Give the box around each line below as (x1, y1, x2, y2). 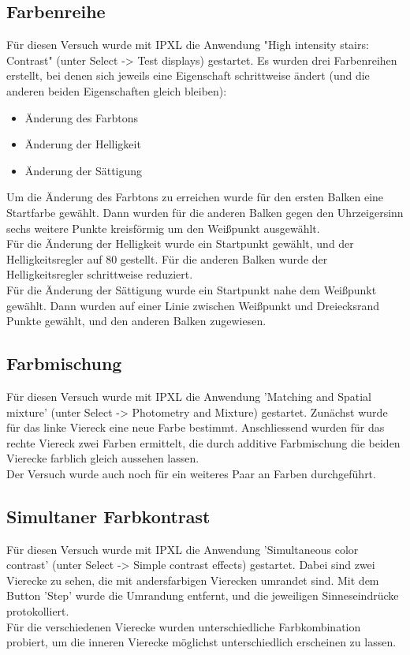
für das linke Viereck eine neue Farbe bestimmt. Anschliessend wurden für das (6, 419, 385, 436)
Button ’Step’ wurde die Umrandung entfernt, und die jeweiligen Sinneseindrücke (6, 587, 399, 604)
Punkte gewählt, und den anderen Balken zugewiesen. (6, 313, 266, 329)
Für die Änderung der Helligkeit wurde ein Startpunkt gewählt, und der (6, 235, 354, 252)
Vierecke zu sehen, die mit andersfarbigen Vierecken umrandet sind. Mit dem (6, 571, 379, 588)
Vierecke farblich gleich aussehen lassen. (6, 450, 199, 466)
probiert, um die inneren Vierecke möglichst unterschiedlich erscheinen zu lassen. (6, 634, 397, 650)
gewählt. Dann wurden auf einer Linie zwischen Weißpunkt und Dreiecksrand (6, 297, 380, 313)
